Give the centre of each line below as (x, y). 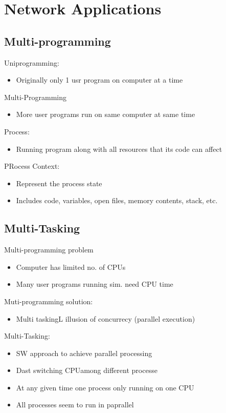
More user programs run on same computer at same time (106, 114)
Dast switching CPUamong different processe (87, 370)
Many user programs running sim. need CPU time (95, 284)
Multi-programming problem (49, 250)
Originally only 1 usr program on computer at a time (99, 80)
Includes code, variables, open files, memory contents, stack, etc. (117, 200)
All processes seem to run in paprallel (75, 405)
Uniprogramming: (32, 62)
